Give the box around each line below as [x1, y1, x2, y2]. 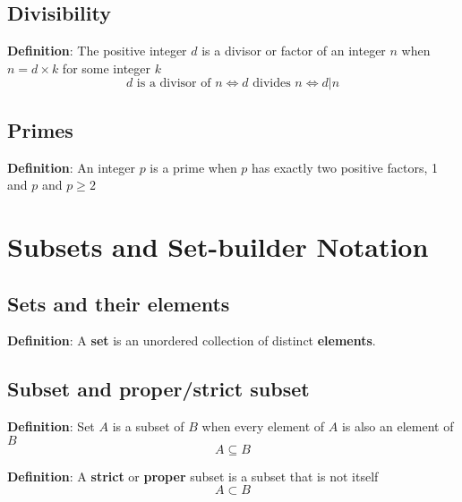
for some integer [62, 58, 151, 77]
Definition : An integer [7, 157, 135, 176]
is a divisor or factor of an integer [201, 41, 386, 60]
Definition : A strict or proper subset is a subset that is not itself [7, 466, 379, 485]
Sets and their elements [7, 289, 230, 317]
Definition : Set [7, 417, 95, 436]
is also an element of [341, 417, 454, 436]
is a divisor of [136, 77, 211, 90]
